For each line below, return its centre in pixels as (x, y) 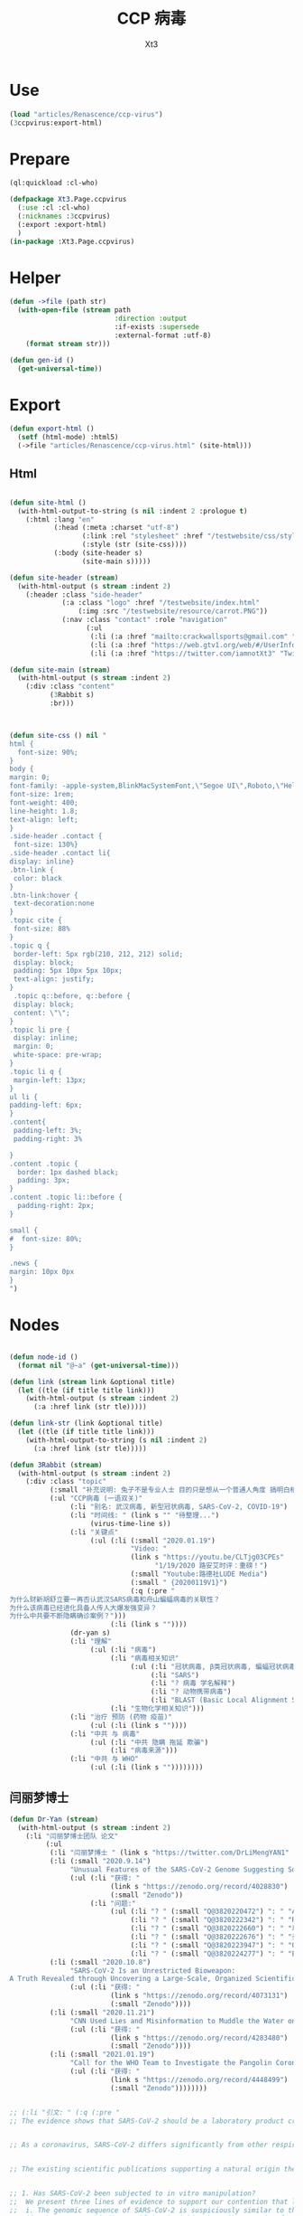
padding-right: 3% (48, 1139)
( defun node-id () (44, 1357)
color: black (38, 878)
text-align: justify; (54, 979)
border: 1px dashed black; (68, 1172)
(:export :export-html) (62, 224)
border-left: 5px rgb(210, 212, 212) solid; (98, 954)
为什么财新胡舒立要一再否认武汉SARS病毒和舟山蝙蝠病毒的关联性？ (115, 1599)
